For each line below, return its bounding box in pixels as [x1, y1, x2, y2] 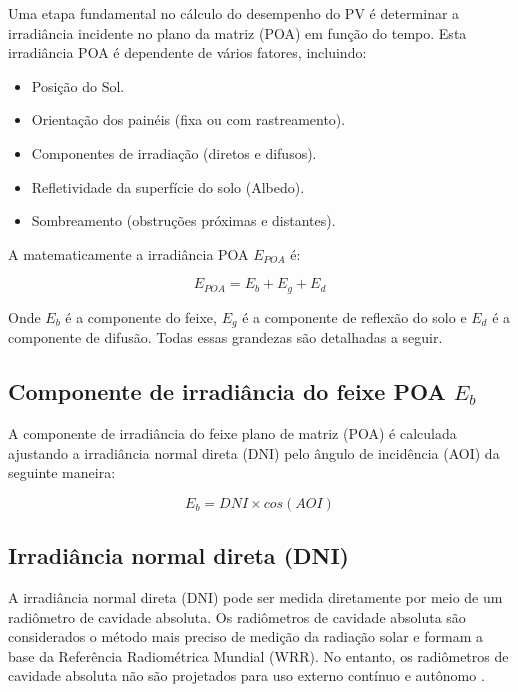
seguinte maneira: [8, 462, 116, 483]
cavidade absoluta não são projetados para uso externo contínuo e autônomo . [8, 665, 485, 686]
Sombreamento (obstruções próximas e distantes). [31, 210, 336, 231]
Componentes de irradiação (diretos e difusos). [31, 142, 317, 163]
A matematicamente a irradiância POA [8, 243, 249, 264]
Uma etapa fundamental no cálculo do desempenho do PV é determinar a [8, 3, 460, 23]
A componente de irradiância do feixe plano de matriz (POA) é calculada [8, 423, 457, 444]
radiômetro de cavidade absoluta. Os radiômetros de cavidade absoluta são [8, 606, 466, 627]
